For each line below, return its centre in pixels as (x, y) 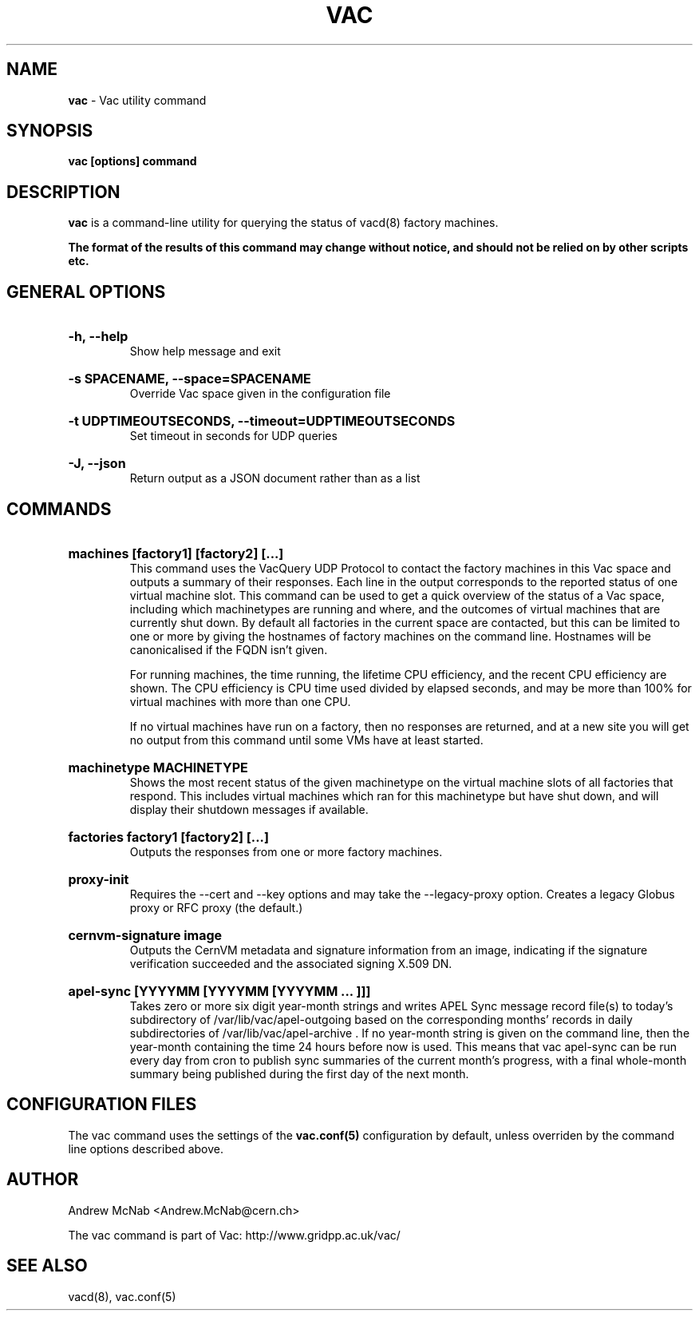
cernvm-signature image (145, 935)
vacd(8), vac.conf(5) (122, 1296)
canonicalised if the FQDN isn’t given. (229, 649)
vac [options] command (132, 161)
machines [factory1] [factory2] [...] (176, 553)
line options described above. (146, 1148)
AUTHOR (43, 1180)
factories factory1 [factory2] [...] (168, 837)
